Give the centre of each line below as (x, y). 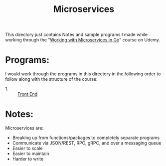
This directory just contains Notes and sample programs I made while (77, 35)
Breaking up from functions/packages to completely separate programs (86, 138)
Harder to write (28, 159)
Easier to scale (27, 149)
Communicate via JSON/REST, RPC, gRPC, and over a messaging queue (87, 143)
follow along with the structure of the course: (52, 79)
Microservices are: (24, 128)
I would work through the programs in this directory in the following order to (83, 74)
